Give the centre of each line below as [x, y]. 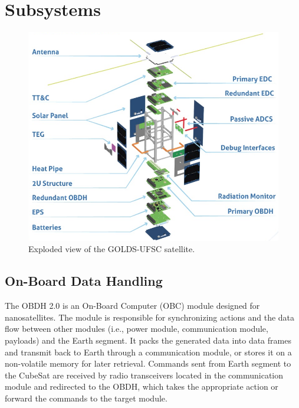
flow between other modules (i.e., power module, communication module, [137, 329]
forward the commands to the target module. [86, 398]
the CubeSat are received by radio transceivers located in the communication [144, 375]
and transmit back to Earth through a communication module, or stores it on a [148, 352]
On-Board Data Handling [84, 281]
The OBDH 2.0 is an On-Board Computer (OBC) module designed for [132, 306]
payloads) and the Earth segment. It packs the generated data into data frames [148, 340]
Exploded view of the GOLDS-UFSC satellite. [112, 249]
